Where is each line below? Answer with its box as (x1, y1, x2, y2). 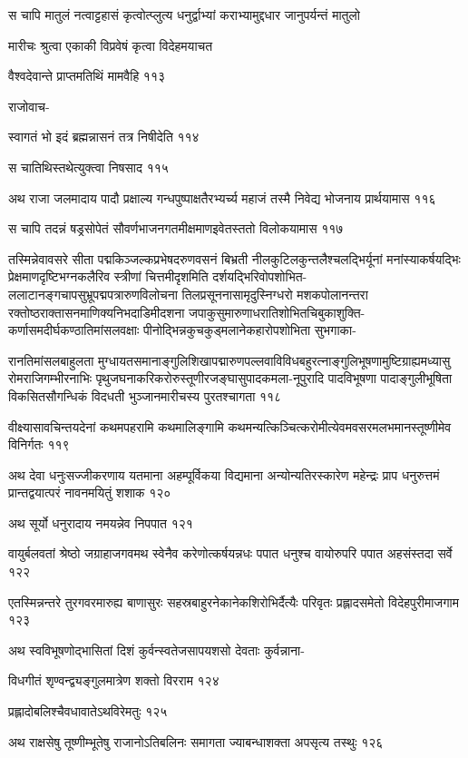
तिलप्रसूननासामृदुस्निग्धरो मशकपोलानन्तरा (181, 284, 368, 303)
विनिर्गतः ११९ (8, 435, 70, 454)
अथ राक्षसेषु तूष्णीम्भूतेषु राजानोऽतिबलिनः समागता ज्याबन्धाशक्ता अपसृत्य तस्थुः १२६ (8, 732, 384, 751)
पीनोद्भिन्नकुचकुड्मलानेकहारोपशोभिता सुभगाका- (142, 320, 356, 340)
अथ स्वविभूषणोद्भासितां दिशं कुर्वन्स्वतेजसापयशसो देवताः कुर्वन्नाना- (8, 640, 305, 659)
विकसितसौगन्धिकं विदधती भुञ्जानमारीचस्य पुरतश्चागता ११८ (8, 386, 282, 405)
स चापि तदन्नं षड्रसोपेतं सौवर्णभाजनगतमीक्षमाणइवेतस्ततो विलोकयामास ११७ (8, 219, 344, 238)
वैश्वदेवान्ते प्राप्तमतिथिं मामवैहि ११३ (8, 66, 165, 85)
